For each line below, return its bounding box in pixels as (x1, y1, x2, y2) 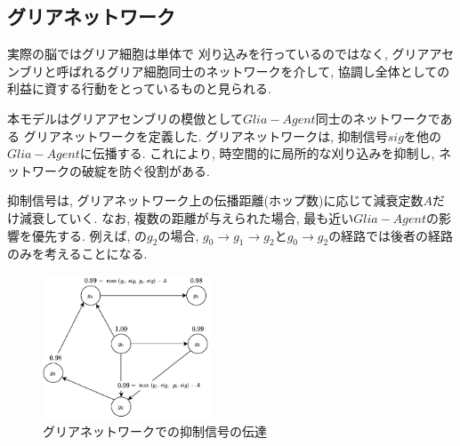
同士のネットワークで (315, 108, 440, 127)
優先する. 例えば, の (31, 226, 148, 244)
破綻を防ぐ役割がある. (81, 161, 210, 179)
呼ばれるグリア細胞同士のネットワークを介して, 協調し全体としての (56, 61, 450, 80)
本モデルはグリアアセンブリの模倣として (7, 108, 243, 127)
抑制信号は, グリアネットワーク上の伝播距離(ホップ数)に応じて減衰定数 (7, 191, 424, 210)
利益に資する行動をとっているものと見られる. (7, 79, 271, 98)
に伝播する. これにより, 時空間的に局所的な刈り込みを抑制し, (79, 144, 435, 163)
